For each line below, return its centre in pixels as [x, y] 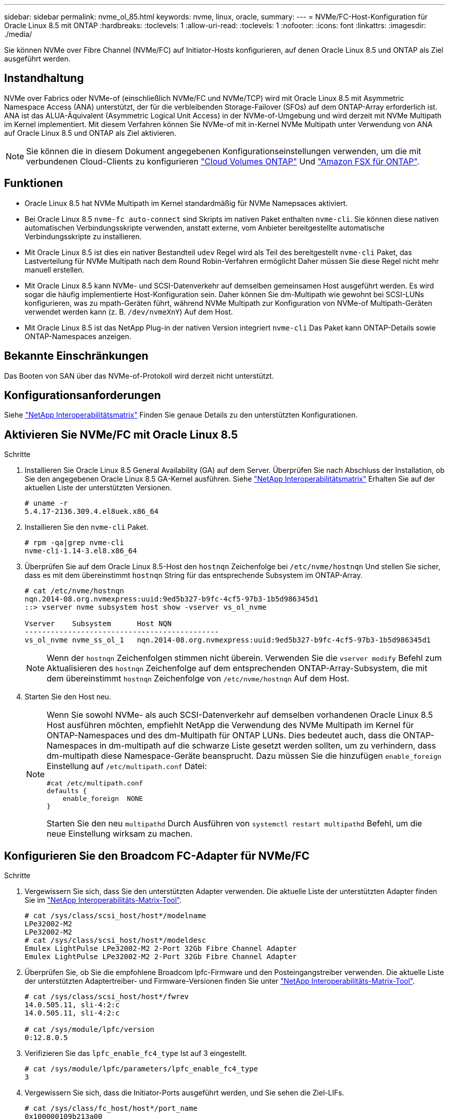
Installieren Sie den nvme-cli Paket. [87, 527]
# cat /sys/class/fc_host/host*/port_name [111, 1108]
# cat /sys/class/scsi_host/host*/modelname [116, 916]
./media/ [18, 34]
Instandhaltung [44, 78]
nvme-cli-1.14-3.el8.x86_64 [81, 551]
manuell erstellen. [55, 270]
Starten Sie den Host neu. [68, 697]
